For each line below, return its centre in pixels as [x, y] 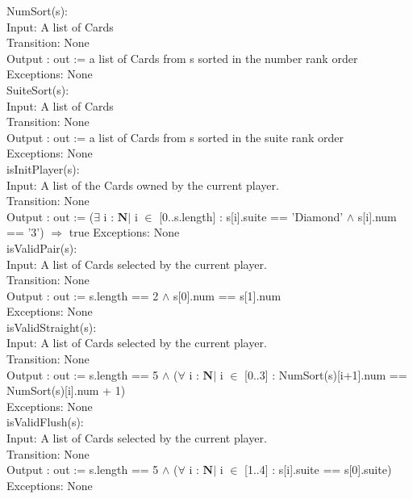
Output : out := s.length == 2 [83, 295]
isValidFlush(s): [45, 422]
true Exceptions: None [124, 232]
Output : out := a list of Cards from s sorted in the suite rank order [175, 137]
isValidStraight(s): [52, 327]
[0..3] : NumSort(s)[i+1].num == [326, 374]
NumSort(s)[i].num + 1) [66, 390]
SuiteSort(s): [38, 89]
